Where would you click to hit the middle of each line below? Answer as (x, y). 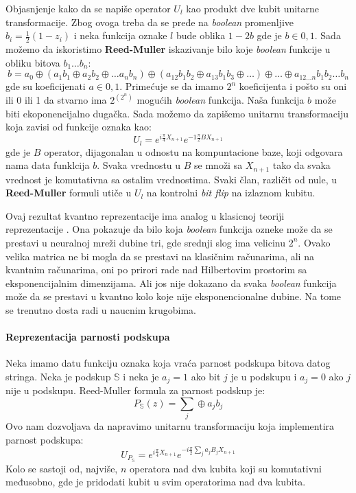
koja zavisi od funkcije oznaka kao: (79, 127)
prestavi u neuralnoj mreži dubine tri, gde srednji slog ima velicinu (146, 242)
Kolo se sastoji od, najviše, (62, 468)
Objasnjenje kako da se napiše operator (88, 8)
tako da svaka (301, 165)
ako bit (206, 376)
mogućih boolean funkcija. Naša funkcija (221, 100)
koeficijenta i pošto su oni (293, 86)
